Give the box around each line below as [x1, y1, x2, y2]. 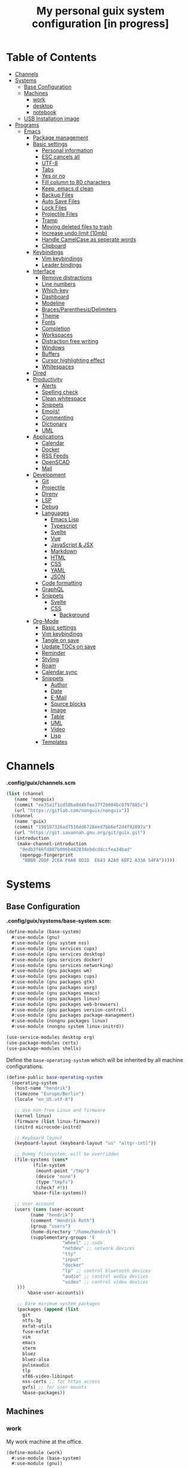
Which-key [41, 286, 69, 294]
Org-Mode [32, 617, 59, 624]
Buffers [41, 350, 60, 357]
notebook [32, 108, 57, 116]
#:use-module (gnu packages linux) [11, 996, 100, 1002]
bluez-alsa [22, 1356, 50, 1363]
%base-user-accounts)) [28, 1290, 84, 1296]
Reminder [41, 649, 66, 656]
